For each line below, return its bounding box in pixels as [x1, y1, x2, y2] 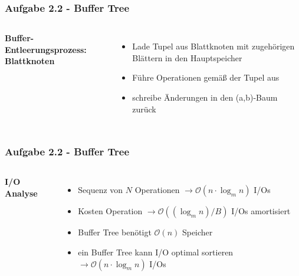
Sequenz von [78, 184, 123, 196]
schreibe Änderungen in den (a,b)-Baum [132, 91, 278, 103]
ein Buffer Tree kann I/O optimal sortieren [78, 246, 234, 258]
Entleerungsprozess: [5, 43, 87, 55]
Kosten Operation [78, 205, 143, 217]
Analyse [5, 187, 38, 199]
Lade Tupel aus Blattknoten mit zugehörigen [132, 40, 295, 52]
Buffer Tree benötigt [78, 226, 152, 238]
